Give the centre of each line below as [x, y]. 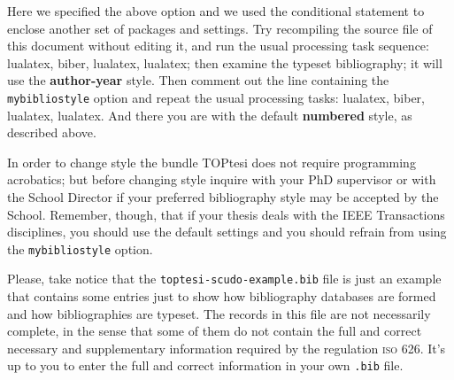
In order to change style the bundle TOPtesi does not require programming [212, 162]
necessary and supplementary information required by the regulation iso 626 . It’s [227, 348]
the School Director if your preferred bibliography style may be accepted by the [223, 197]
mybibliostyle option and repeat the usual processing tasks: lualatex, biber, [216, 97]
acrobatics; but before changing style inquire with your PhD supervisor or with [222, 179]
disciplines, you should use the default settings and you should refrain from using [227, 232]
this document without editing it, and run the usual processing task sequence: [218, 46]
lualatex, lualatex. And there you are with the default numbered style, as [210, 115]
